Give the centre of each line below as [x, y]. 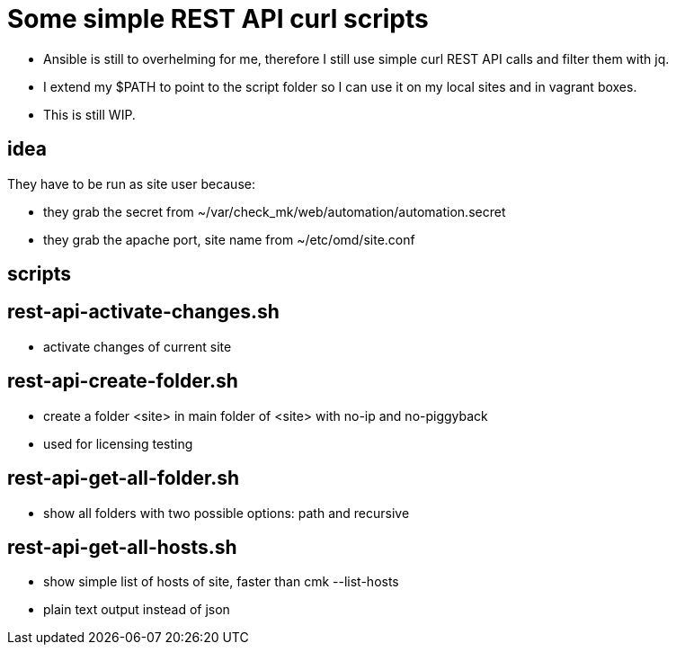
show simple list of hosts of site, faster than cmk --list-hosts [221, 582]
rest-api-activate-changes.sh [143, 312]
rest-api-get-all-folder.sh [124, 478]
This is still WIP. [89, 114]
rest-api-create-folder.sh [123, 381]
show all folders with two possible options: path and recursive [227, 513]
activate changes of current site [138, 346]
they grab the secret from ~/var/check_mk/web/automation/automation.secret [275, 211]
